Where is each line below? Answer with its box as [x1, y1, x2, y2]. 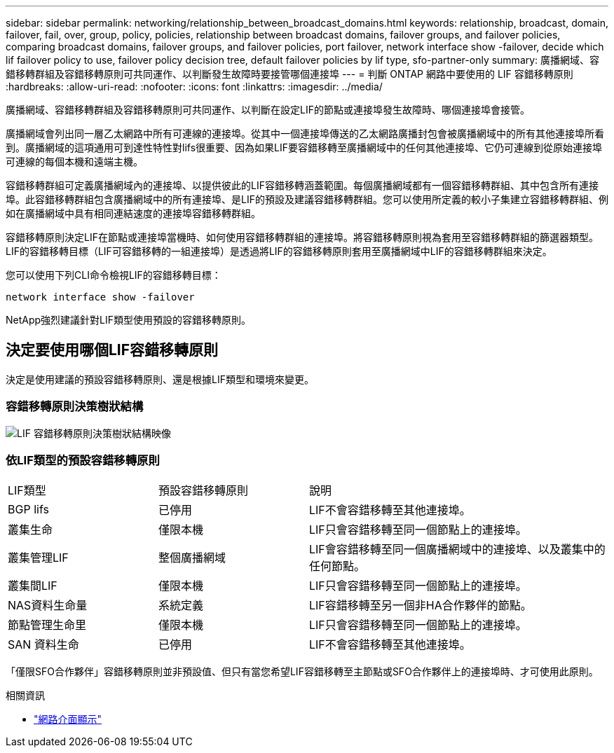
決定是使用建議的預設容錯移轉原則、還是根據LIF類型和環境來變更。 [6, 373, 314, 385]
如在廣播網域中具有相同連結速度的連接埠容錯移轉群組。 [6, 207, 261, 219]
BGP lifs [8, 502, 49, 517]
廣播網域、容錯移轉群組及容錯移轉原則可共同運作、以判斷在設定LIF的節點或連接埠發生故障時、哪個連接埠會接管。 [6, 104, 530, 116]
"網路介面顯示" [34, 713, 102, 726]
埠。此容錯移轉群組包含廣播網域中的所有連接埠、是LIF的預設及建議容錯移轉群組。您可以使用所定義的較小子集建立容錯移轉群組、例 [6, 193, 608, 205]
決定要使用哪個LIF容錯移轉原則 [6, 341, 219, 359]
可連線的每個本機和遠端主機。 [6, 156, 143, 167]
